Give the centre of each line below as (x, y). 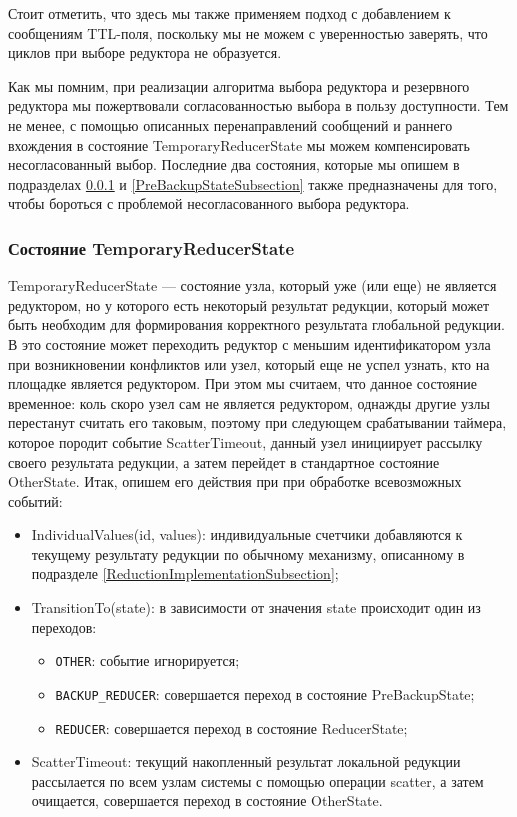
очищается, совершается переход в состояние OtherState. (207, 800)
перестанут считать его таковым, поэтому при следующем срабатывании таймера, (257, 422)
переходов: (64, 626)
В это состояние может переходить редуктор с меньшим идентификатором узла (249, 343)
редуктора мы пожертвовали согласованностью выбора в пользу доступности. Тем (258, 105)
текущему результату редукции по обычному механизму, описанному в (248, 553)
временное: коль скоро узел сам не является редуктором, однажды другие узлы (249, 402)
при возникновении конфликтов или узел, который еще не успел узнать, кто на (249, 363)
